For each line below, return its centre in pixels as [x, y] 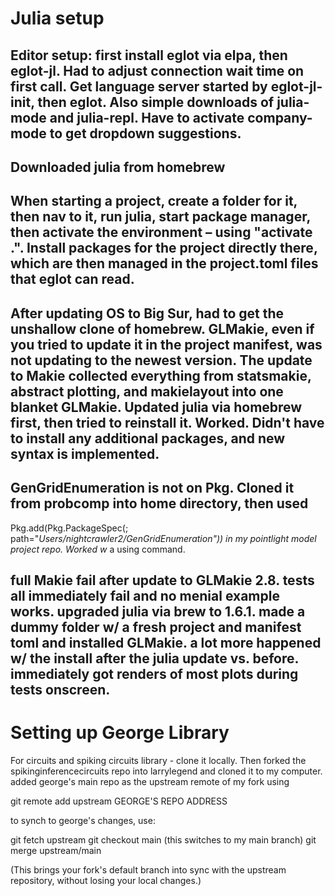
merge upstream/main [56, 850]
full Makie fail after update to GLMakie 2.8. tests [162, 580]
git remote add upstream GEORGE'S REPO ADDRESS [119, 801]
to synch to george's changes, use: [83, 820]
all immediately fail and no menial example [145, 595]
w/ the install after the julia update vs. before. [154, 658]
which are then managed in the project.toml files [164, 263]
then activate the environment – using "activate [161, 232]
